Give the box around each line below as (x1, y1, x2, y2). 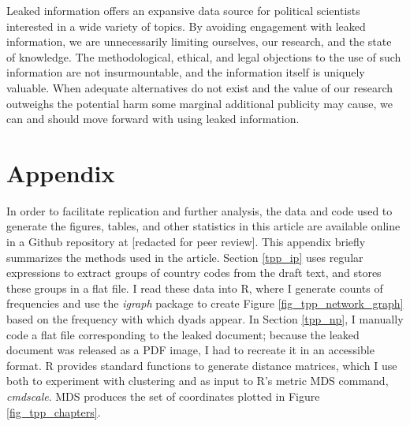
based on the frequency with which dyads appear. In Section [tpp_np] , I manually (6, 311, 404, 327)
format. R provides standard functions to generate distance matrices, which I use (6, 357, 397, 373)
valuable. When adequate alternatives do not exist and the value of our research (6, 79, 393, 95)
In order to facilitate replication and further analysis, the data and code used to (6, 202, 393, 219)
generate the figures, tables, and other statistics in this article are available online (6, 218, 401, 234)
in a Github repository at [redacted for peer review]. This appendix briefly (6, 234, 366, 250)
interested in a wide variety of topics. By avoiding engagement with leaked (6, 17, 366, 34)
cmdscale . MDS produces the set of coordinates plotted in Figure (6, 388, 320, 404)
